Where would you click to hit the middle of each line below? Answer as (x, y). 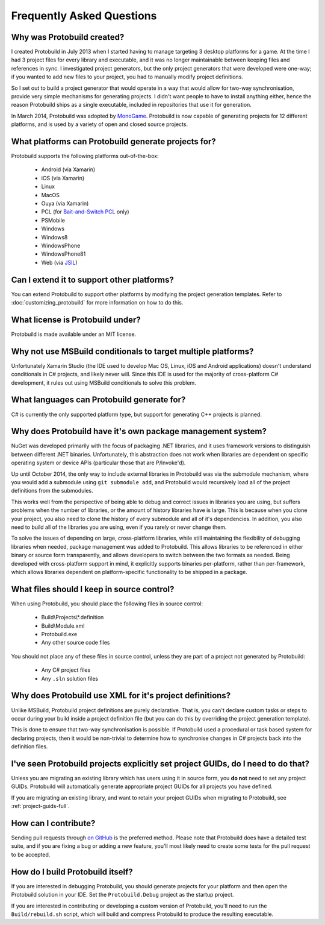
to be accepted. (31, 854)
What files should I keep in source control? (93, 589)
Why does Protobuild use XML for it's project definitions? (121, 696)
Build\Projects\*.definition (73, 617)
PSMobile (53, 220)
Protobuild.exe (59, 634)
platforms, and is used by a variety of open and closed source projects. (100, 124)
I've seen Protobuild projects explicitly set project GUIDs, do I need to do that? (160, 764)
